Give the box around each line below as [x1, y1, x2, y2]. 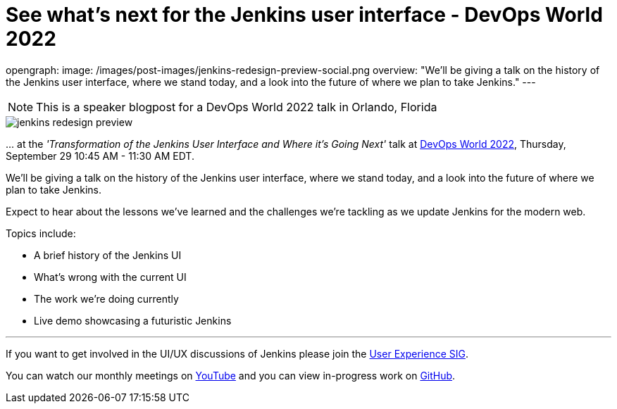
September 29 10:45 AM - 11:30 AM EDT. [6, 149, 194, 162]
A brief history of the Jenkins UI [34, 248, 182, 261]
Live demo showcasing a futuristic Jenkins [34, 314, 232, 327]
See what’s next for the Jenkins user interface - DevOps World [6, 3, 603, 27]
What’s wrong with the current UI [34, 270, 187, 283]
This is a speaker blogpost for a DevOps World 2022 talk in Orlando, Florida [36, 99, 437, 114]
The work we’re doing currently [34, 292, 179, 305]
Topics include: [6, 227, 76, 239]
